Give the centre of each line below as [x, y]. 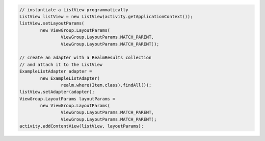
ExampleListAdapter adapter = [56, 71]
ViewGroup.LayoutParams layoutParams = [67, 99]
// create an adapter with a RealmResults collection [85, 58]
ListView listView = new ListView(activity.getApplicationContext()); [106, 16]
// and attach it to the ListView [61, 64]
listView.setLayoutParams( [52, 23]
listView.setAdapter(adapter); [57, 92]
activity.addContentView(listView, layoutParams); [82, 126]
